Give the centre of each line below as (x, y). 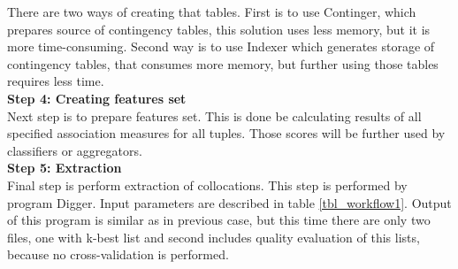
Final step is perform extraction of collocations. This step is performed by (207, 184)
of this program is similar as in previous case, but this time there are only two (219, 220)
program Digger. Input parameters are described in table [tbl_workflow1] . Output (229, 202)
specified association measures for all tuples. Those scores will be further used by (226, 133)
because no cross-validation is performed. (118, 254)
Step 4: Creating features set (97, 98)
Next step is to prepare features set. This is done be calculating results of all (214, 115)
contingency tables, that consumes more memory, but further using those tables (223, 63)
